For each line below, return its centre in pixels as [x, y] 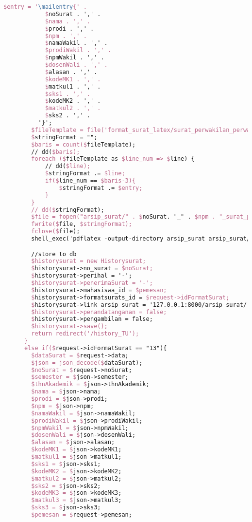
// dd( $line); [67, 166]
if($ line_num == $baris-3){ [90, 181]
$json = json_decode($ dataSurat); [87, 363]
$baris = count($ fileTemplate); [84, 144]
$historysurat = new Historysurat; [89, 261]
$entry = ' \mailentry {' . [45, 7]
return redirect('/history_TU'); [85, 334]
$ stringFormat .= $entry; [101, 188]
